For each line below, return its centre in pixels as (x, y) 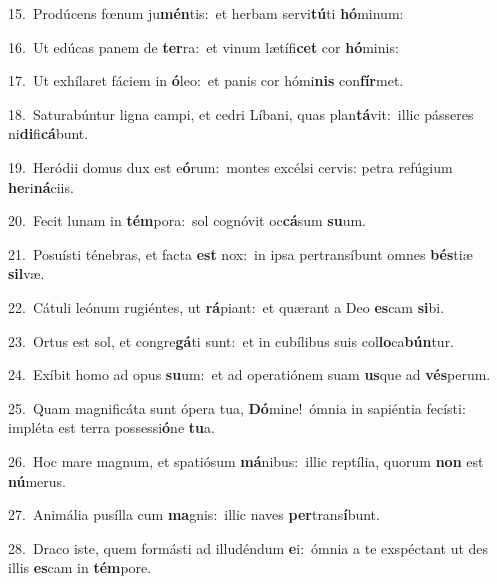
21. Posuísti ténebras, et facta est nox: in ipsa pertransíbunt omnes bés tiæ (240, 253)
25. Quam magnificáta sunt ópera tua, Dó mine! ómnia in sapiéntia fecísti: (237, 407)
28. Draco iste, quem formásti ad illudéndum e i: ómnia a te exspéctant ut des (248, 547)
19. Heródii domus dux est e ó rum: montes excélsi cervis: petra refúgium (230, 166)
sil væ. (26, 273)
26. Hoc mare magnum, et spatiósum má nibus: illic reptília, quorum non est (246, 460)
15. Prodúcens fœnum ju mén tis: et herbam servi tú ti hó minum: (206, 13)
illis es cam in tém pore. (80, 567)
